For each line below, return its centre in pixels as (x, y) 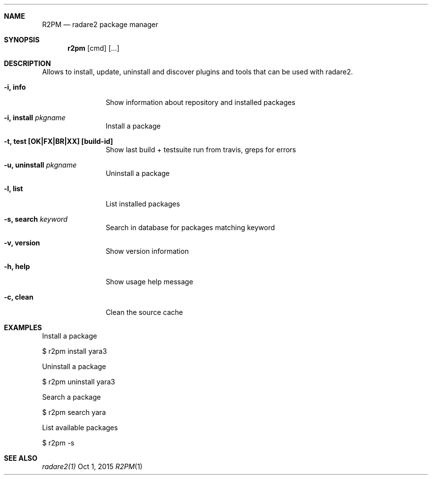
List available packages (80, 428)
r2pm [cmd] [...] (94, 48)
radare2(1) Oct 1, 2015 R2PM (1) (92, 466)
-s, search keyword (36, 219)
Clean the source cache (144, 312)
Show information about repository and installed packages (200, 102)
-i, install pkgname (35, 118)
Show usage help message (149, 282)
